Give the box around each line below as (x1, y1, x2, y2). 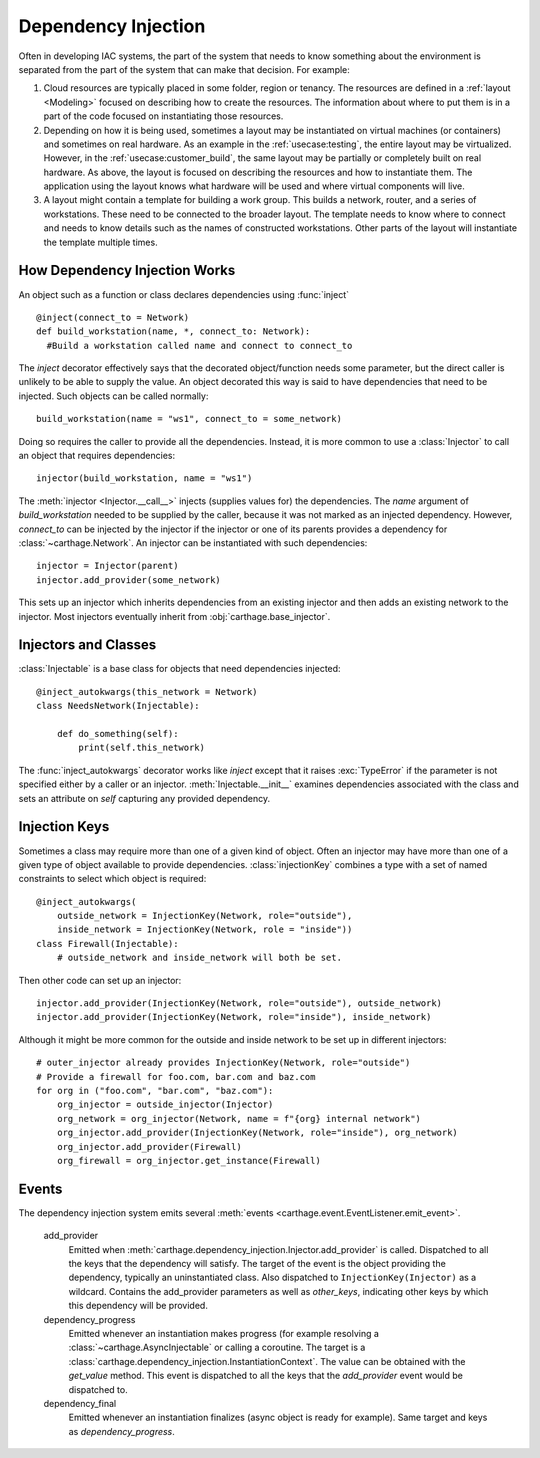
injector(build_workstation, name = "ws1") (36, 473, 253, 484)
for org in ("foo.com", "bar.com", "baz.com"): (36, 1085, 274, 1096)
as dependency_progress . (68, 1425, 175, 1437)
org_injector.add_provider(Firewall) (56, 1141, 242, 1152)
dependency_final (43, 1397, 117, 1409)
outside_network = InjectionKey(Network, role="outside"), (56, 910, 353, 922)
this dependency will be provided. (68, 1300, 209, 1312)
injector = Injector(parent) (36, 560, 179, 572)
